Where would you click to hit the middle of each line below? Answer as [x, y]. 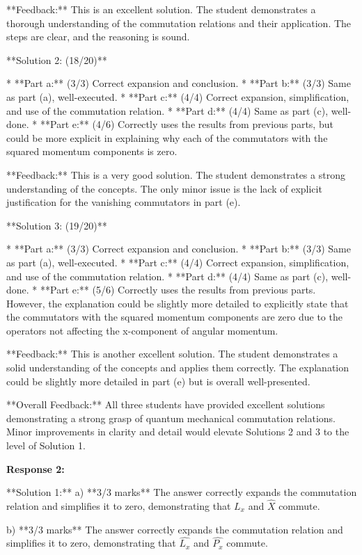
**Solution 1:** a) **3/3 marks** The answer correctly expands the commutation [182, 492]
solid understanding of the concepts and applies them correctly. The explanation [178, 368]
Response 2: [36, 468]
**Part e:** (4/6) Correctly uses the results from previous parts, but [187, 124]
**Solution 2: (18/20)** [57, 59]
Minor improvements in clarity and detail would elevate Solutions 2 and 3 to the [178, 432]
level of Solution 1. [46, 445]
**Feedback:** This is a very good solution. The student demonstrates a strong [176, 174]
